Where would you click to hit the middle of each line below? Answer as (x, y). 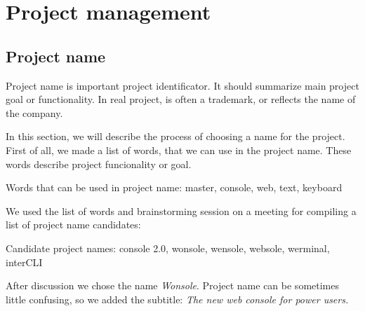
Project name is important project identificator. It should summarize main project (182, 85)
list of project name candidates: (73, 224)
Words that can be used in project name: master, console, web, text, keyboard (174, 187)
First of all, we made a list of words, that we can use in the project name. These (179, 150)
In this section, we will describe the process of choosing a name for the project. (175, 136)
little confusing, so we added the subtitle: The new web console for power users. (177, 299)
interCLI (24, 262)
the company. (34, 112)
